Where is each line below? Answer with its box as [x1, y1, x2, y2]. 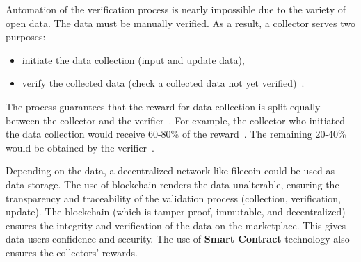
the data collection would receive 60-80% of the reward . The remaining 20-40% [6, 126, 346, 141]
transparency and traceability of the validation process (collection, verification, [6, 190, 341, 205]
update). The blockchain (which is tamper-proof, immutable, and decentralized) [6, 204, 346, 219]
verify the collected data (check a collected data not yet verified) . [22, 76, 305, 90]
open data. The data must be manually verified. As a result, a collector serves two [6, 15, 355, 30]
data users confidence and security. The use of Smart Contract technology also [6, 231, 350, 246]
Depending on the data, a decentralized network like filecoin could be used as [6, 163, 335, 178]
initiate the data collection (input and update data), [22, 52, 245, 67]
